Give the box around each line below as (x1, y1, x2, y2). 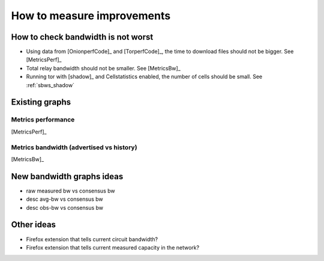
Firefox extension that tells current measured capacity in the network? (26, 244, 200, 251)
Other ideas (11, 220, 56, 230)
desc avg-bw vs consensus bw (26, 195, 103, 203)
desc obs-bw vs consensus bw (26, 204, 104, 211)
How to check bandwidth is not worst (11, 32, 154, 42)
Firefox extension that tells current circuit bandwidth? (26, 235, 158, 243)
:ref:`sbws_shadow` (26, 81, 75, 88)
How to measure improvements (11, 9, 171, 22)
